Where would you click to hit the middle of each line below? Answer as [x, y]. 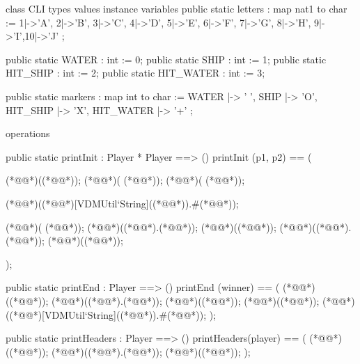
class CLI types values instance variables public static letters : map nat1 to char [177, 8]
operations [28, 133]
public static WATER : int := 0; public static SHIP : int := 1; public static [166, 59]
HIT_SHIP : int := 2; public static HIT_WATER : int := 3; [135, 73]
